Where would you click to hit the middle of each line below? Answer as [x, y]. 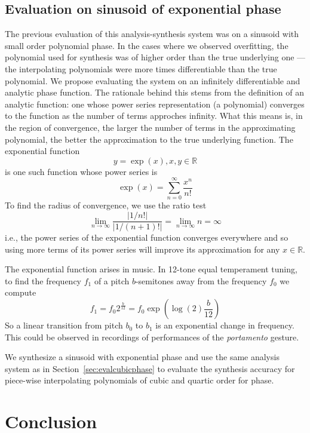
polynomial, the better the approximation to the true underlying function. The [149, 139]
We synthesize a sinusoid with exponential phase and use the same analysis [142, 357]
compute [21, 292]
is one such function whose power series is [81, 171]
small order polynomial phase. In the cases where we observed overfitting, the [147, 45]
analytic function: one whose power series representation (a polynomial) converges [155, 104]
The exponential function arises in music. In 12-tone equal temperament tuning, [151, 269]
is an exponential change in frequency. [225, 325]
